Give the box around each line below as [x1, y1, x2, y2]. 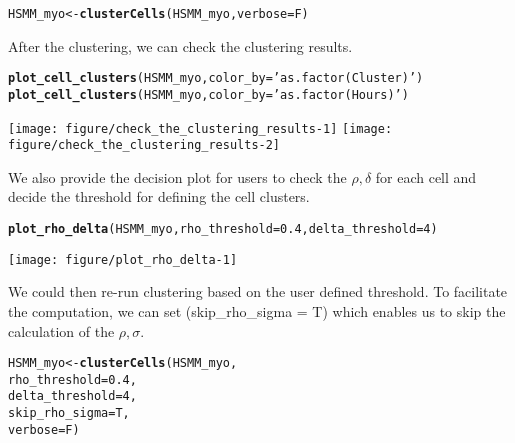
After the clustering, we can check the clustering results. [8, 35, 353, 56]
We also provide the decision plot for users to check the [8, 166, 347, 187]
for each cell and [375, 166, 477, 187]
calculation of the [8, 320, 115, 341]
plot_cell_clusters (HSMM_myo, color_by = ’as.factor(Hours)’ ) [8, 87, 409, 102]
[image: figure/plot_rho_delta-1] [8, 252, 238, 267]
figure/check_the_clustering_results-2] [8, 138, 281, 153]
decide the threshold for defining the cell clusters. [8, 186, 310, 207]
